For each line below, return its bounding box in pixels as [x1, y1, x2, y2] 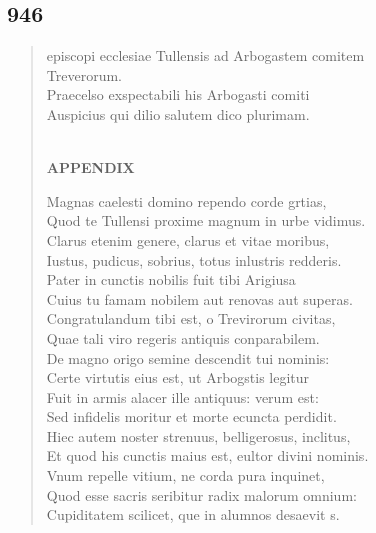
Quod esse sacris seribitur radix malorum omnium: [46, 484, 357, 505]
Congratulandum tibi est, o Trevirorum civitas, [46, 308, 336, 329]
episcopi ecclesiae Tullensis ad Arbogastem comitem [46, 45, 365, 66]
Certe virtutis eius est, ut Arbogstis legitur [46, 367, 310, 388]
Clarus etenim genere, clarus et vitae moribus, [46, 229, 330, 250]
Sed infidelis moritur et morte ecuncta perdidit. [46, 406, 337, 427]
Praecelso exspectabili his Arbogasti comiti [46, 84, 310, 105]
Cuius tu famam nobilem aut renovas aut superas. [46, 288, 353, 309]
